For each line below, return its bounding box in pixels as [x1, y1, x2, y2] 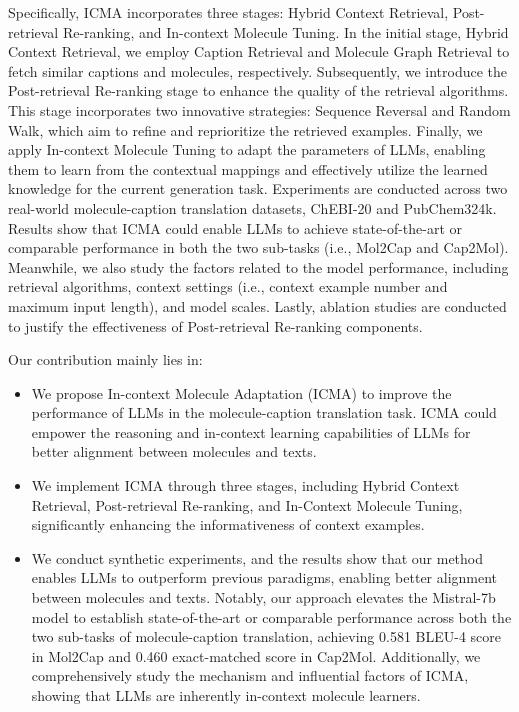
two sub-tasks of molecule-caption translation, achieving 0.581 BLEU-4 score [31, 626, 502, 647]
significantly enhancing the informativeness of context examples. [31, 514, 425, 535]
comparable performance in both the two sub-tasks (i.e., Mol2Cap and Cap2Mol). [8, 237, 509, 258]
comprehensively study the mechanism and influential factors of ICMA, [31, 665, 469, 686]
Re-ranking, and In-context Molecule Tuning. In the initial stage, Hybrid [62, 21, 509, 42]
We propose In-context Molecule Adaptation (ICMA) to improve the [31, 382, 452, 403]
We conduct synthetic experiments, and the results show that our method [31, 547, 484, 568]
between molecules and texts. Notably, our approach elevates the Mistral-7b [31, 587, 496, 608]
